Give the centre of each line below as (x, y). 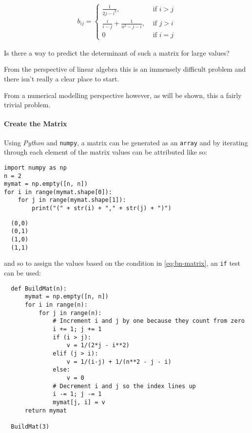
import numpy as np (35, 167)
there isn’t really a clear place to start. (62, 79)
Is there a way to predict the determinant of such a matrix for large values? (117, 52)
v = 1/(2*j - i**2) (98, 345)
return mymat (46, 410)
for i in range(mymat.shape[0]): (58, 192)
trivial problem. (27, 105)
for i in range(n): (56, 305)
